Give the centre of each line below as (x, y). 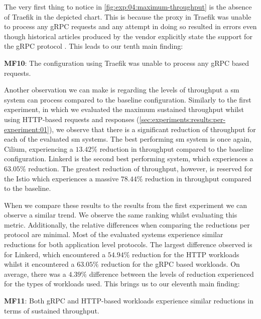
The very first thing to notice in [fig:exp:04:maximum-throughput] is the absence (128, 7)
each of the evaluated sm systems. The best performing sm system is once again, (128, 139)
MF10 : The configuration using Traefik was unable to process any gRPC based (127, 63)
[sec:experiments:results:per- (182, 119)
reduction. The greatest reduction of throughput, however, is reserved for (141, 168)
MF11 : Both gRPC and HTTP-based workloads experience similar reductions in (129, 301)
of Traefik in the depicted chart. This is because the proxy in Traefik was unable (128, 16)
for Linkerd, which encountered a (55, 254)
